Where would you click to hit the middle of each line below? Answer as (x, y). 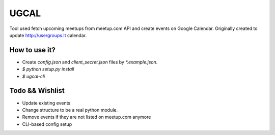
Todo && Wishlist (37, 91)
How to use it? (32, 50)
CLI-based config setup (47, 124)
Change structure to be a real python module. (70, 110)
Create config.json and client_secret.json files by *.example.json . (90, 62)
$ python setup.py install (48, 69)
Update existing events (46, 103)
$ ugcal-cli (34, 76)
